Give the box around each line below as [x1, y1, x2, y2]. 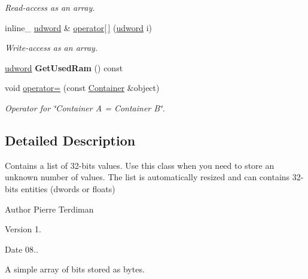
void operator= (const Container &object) [5, 81, 160, 94]
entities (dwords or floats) [21, 182, 115, 195]
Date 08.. [5, 242, 38, 255]
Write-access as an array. [5, 41, 98, 54]
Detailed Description [5, 131, 136, 149]
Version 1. [5, 223, 41, 235]
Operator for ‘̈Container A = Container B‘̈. [5, 101, 165, 114]
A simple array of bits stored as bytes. [5, 263, 145, 275]
